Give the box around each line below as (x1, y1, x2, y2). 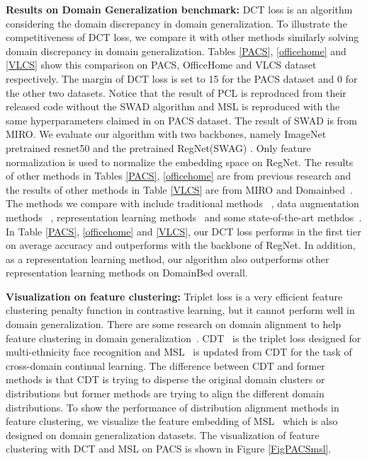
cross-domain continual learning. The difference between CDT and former (6, 358, 325, 373)
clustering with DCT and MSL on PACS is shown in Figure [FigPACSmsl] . (6, 441, 332, 456)
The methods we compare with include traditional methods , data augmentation (6, 196, 359, 211)
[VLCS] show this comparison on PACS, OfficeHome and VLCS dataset (6, 57, 317, 72)
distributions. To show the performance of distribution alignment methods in (6, 399, 339, 414)
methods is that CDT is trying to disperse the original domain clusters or (6, 372, 325, 387)
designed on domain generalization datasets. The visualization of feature (6, 427, 320, 442)
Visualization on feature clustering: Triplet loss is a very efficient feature (6, 288, 343, 303)
